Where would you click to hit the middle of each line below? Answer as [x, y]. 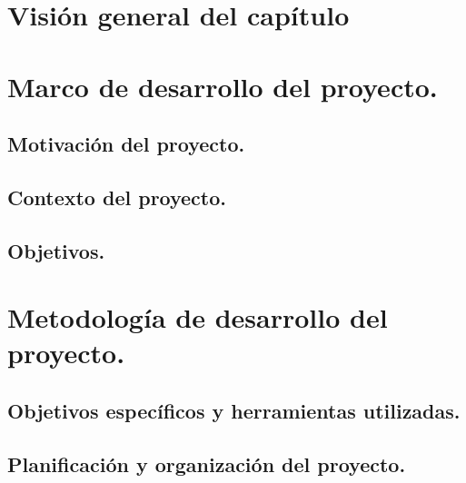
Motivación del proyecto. [126, 144]
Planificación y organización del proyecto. [207, 463]
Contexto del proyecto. [117, 197]
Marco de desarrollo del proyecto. [223, 86]
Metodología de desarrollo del [198, 317]
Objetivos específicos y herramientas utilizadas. [234, 411]
